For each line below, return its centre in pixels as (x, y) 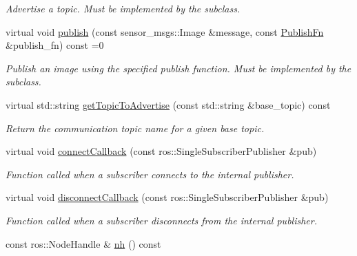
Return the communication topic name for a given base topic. (135, 128)
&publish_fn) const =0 (55, 45)
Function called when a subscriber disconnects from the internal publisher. (161, 220)
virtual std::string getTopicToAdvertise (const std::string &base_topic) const (168, 104)
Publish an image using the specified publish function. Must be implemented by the (178, 68)
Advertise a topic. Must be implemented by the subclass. (123, 8)
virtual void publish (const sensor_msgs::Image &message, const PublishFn (165, 31)
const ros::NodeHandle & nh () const (83, 243)
